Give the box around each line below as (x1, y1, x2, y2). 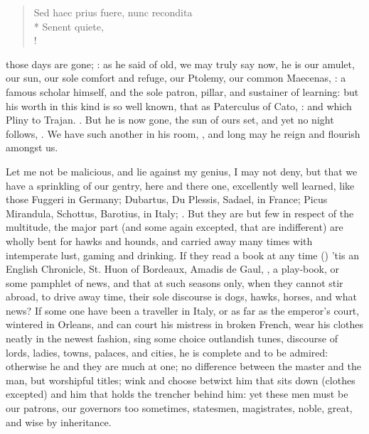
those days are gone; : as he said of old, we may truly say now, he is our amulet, (6, 56, 355, 71)
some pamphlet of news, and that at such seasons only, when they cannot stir (6, 275, 343, 290)
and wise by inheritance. (6, 414, 112, 429)
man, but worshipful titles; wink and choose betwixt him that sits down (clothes (6, 372, 355, 387)
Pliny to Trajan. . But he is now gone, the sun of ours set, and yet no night (6, 112, 334, 127)
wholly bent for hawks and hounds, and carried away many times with (6, 233, 313, 248)
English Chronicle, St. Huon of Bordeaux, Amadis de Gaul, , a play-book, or (6, 261, 340, 276)
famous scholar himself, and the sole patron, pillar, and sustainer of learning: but (6, 84, 359, 99)
